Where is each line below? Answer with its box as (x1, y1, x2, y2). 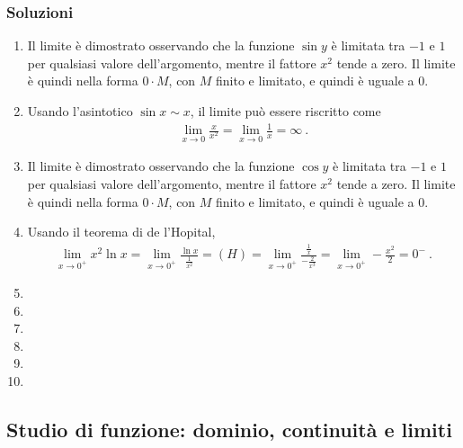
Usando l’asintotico (27, 102, 133, 120)
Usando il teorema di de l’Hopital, (27, 222, 216, 241)
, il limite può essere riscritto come (190, 102, 381, 120)
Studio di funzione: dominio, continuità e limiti (6, 416, 452, 444)
